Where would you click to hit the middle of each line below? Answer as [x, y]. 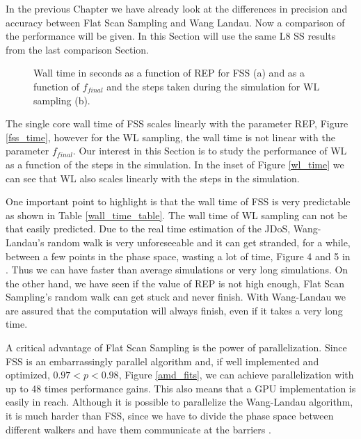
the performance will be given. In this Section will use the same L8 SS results [171, 36]
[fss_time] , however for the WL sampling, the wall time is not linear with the [170, 137]
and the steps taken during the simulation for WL [213, 86]
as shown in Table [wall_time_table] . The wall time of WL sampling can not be [177, 215]
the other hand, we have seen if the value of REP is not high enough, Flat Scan [175, 283]
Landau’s [25, 242]
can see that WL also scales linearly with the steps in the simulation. [153, 178]
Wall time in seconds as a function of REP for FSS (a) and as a [169, 73]
